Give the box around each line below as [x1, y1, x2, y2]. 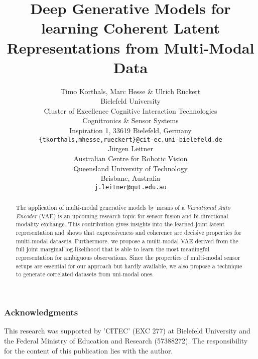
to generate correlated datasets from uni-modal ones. [16, 270, 154, 278]
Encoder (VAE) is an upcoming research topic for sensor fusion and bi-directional [16, 211, 228, 220]
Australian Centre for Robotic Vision [73, 153, 188, 163]
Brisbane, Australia [100, 173, 161, 183]
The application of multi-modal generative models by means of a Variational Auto [16, 203, 230, 212]
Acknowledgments [4, 306, 78, 318]
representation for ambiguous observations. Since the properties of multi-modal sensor [16, 253, 240, 262]
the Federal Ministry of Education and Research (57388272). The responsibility [4, 335, 248, 345]
